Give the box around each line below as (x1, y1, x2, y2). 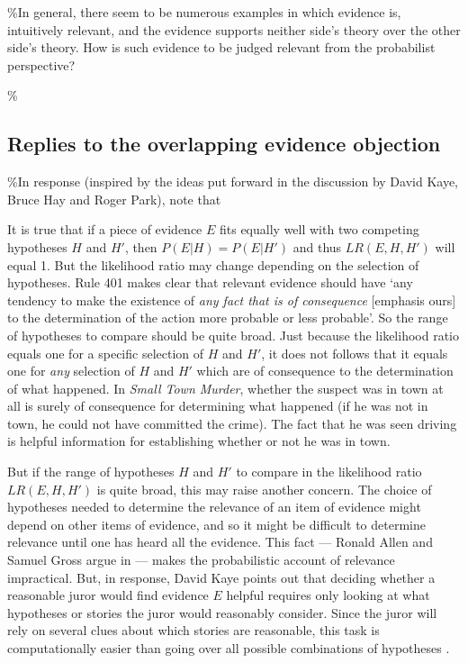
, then (124, 237, 157, 256)
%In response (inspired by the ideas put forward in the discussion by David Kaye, (7, 172, 459, 191)
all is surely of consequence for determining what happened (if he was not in (7, 396, 428, 415)
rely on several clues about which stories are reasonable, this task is (7, 621, 380, 640)
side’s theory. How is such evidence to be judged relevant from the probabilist (7, 38, 436, 57)
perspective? (7, 55, 76, 74)
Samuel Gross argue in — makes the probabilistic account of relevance (7, 550, 395, 569)
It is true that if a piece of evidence (7, 220, 202, 239)
